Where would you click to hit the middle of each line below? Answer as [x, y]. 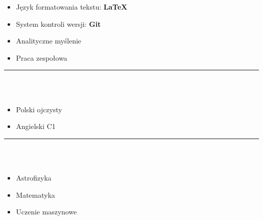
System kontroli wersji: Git [58, 24]
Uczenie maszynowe [46, 212]
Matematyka [35, 194]
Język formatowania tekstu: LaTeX [72, 7]
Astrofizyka [34, 177]
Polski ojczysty [39, 109]
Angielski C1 [36, 126]
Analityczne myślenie [49, 41]
